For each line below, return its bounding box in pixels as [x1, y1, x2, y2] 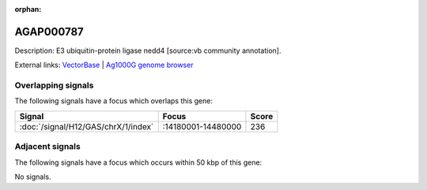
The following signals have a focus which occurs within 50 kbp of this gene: [14, 158, 263, 167]
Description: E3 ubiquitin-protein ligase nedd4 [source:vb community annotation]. [14, 46, 282, 55]
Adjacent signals [14, 141, 81, 152]
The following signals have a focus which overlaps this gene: [14, 96, 213, 106]
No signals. [14, 172, 51, 181]
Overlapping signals [14, 80, 94, 91]
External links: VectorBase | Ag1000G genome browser [14, 60, 194, 70]
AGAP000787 [14, 24, 85, 39]
